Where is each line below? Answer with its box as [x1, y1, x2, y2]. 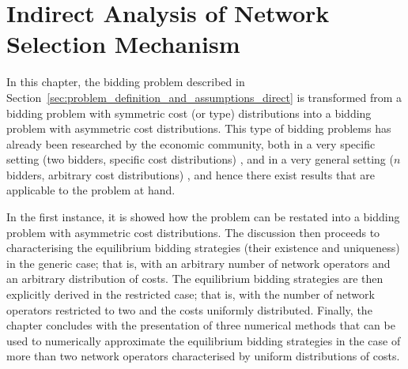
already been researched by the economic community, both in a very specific [6, 135, 376, 152]
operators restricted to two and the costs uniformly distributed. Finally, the [6, 301, 372, 318]
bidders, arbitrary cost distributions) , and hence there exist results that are [6, 166, 376, 183]
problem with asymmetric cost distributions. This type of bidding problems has [6, 120, 391, 137]
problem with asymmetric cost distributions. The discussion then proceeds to [6, 224, 380, 240]
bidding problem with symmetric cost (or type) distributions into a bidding [6, 104, 372, 121]
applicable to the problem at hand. [6, 182, 176, 198]
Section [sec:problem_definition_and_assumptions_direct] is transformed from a [6, 88, 402, 105]
